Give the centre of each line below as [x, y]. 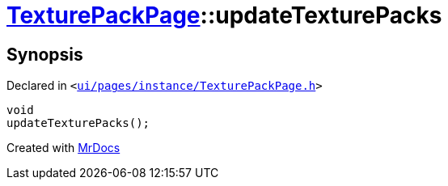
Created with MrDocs [63, 148]
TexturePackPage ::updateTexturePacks [224, 15]
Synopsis [45, 54]
